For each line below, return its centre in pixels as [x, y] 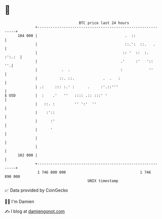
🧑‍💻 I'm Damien [20, 201]
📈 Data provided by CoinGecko [36, 190]
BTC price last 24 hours [104, 23]
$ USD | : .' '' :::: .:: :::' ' [56, 95]
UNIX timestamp [103, 181]
